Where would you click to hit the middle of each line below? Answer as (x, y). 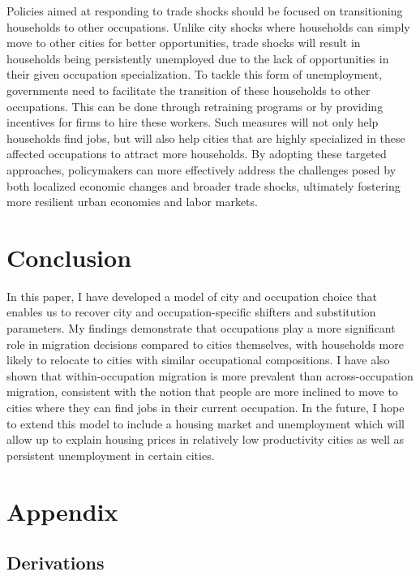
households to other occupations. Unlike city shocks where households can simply (208, 26)
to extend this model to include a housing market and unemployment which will (206, 423)
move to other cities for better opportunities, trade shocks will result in (184, 43)
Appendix (62, 511)
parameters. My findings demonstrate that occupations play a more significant (201, 328)
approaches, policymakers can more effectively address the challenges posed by (201, 169)
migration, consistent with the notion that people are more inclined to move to (202, 391)
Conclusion (69, 257)
